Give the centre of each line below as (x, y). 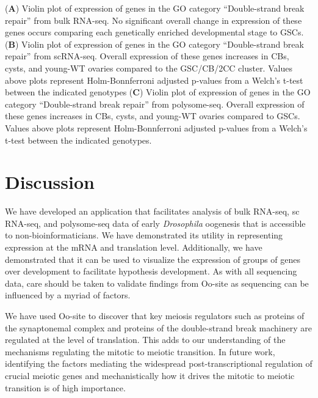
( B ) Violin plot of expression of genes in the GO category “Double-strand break (154, 44)
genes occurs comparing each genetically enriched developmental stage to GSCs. (154, 32)
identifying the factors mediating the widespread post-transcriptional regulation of (159, 363)
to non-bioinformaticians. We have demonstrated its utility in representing (144, 235)
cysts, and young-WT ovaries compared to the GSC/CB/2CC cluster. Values (149, 68)
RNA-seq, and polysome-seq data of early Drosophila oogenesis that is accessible (155, 223)
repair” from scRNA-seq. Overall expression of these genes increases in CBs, (147, 56)
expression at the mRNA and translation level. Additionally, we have (134, 247)
